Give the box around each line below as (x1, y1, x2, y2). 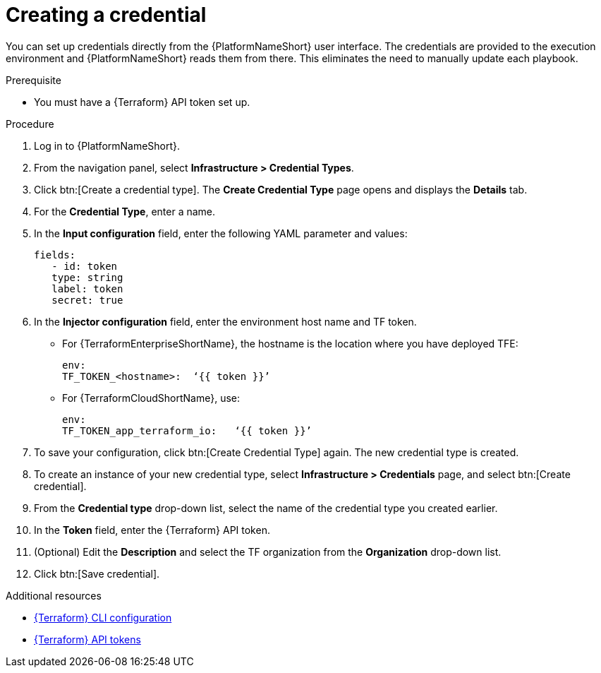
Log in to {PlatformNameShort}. (34, 139, 181, 152)
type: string (51, 271, 123, 283)
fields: (34, 249, 76, 261)
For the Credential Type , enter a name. (34, 205, 216, 218)
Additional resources (6, 589, 102, 602)
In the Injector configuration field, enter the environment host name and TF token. (34, 315, 417, 328)
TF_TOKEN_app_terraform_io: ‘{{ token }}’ (62, 424, 312, 436)
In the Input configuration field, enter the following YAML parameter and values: (34, 227, 408, 239)
